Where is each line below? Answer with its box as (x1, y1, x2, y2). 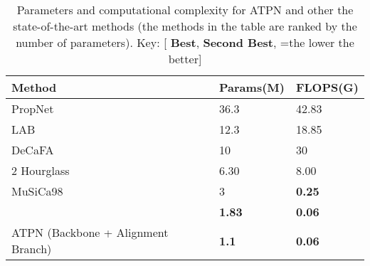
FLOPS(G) (295, 79, 359, 95)
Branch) (11, 240, 52, 257)
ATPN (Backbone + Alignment (11, 224, 169, 240)
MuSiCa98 (11, 183, 63, 199)
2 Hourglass (11, 162, 70, 179)
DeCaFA (11, 142, 54, 158)
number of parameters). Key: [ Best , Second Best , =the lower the (16, 34, 354, 50)
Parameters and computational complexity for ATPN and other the (16, 1, 354, 18)
